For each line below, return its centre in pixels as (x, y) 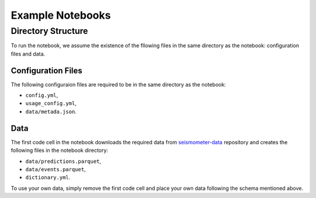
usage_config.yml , (51, 103)
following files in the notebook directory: (59, 150)
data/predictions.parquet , (63, 161)
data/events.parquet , (56, 169)
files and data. (28, 54)
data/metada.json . (51, 112)
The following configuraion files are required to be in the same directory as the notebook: (118, 84)
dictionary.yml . (48, 178)
